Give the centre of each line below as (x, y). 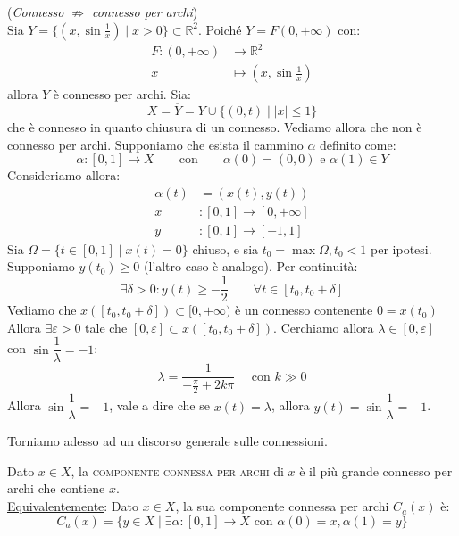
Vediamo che (42, 310)
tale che (106, 327)
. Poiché (220, 29)
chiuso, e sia (225, 248)
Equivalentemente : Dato (73, 506)
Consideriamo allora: (64, 175)
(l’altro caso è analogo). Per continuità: (250, 266)
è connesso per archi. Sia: (122, 94)
